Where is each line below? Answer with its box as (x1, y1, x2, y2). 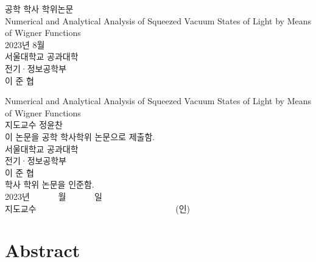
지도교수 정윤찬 (5, 118, 63, 131)
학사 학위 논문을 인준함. (5, 178, 94, 191)
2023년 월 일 (5, 189, 102, 202)
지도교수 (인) (5, 202, 190, 214)
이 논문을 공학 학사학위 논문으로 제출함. (5, 130, 155, 143)
